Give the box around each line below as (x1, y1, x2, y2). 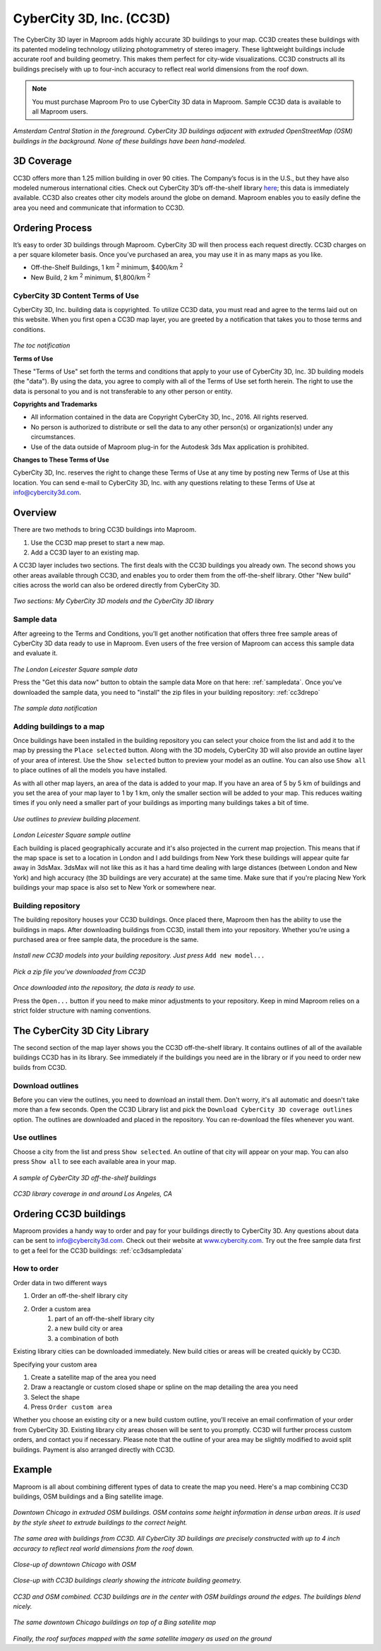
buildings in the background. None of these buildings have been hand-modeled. (13, 136, 246, 145)
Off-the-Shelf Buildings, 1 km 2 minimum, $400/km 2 (30, 262, 183, 272)
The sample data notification (13, 703, 98, 713)
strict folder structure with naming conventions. (13, 1006, 152, 1015)
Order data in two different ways (13, 1278, 107, 1287)
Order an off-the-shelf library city (30, 1292, 128, 1300)
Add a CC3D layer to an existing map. (30, 548, 140, 556)
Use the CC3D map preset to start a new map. (30, 538, 165, 547)
